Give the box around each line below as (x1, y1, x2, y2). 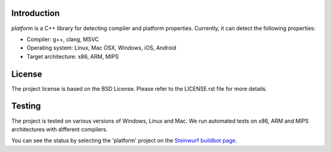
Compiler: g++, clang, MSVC (26, 36, 99, 43)
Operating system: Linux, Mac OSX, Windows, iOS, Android (26, 44, 177, 51)
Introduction (11, 8, 60, 18)
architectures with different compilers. (11, 126, 108, 133)
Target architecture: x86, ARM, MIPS (26, 53, 119, 60)
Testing (11, 101, 41, 112)
